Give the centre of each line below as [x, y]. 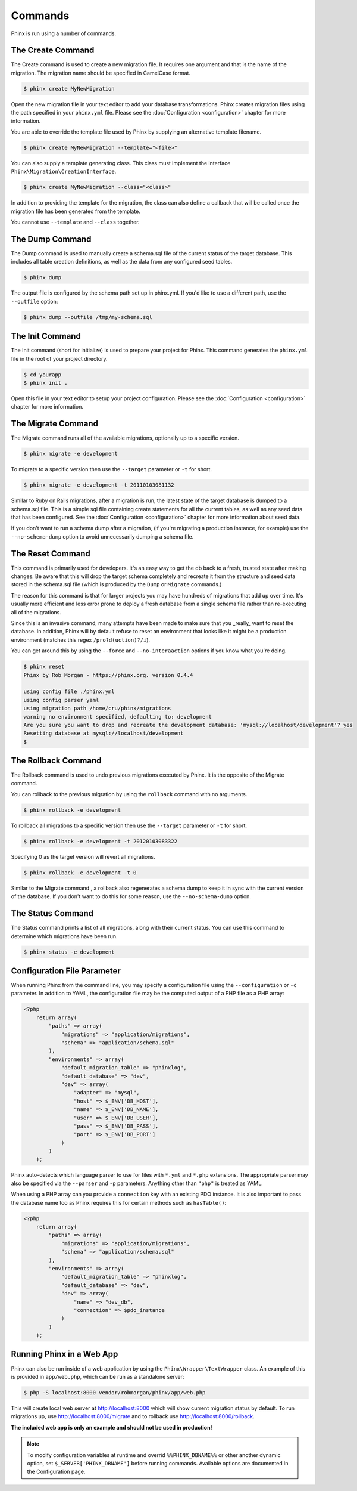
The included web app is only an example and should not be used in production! [112, 1427]
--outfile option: [35, 301]
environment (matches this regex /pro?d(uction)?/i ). [81, 640]
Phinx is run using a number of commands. [63, 33]
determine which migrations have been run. [65, 936]
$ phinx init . [46, 383]
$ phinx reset [44, 667]
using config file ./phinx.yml [69, 692]
